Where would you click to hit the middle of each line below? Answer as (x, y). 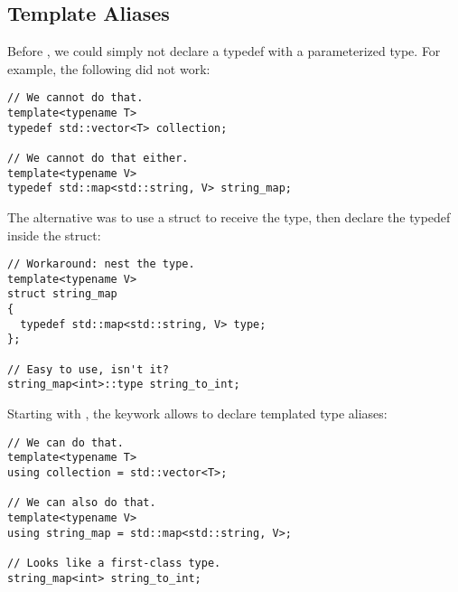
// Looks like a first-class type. (114, 563)
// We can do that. (65, 442)
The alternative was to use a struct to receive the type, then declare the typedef (229, 216)
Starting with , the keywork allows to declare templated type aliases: (197, 413)
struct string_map (62, 294)
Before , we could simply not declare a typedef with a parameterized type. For (224, 51)
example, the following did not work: (109, 68)
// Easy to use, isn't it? (88, 369)
